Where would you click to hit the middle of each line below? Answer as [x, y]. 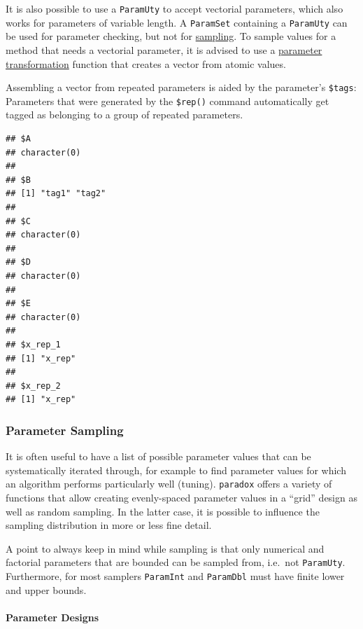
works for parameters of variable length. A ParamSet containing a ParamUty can [177, 22]
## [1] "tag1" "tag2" [56, 194]
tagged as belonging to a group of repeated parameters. [124, 115]
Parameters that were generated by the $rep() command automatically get [168, 101]
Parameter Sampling [65, 430]
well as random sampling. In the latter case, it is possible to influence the [163, 511]
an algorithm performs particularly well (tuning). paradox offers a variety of [169, 484]
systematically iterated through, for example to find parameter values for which [176, 470]
